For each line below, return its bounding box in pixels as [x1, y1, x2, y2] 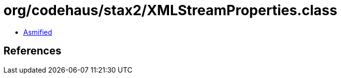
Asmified [23, 27, 53, 36]
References [3, 45, 61, 57]
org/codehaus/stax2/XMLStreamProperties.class [3, 2, 338, 19]
